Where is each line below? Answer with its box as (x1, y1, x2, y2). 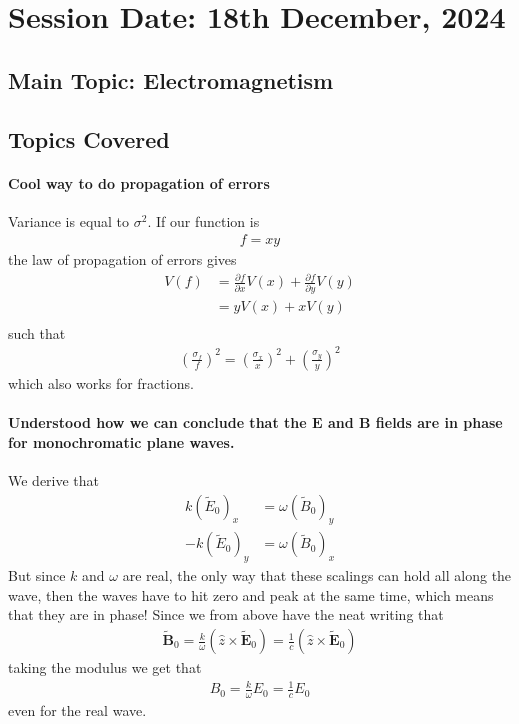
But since (8, 565, 66, 586)
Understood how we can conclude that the (8, 412, 307, 433)
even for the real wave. (8, 700, 147, 721)
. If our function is (147, 210, 260, 231)
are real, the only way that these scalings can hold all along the (122, 565, 512, 586)
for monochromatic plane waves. (8, 431, 235, 452)
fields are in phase (375, 412, 503, 433)
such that (8, 322, 66, 343)
